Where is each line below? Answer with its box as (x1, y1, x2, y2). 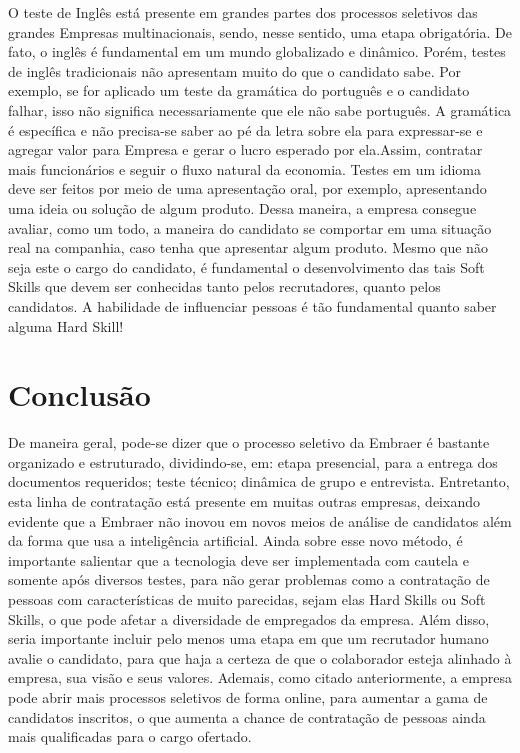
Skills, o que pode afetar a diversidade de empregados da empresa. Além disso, (8, 608, 490, 629)
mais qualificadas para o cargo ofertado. (8, 726, 252, 747)
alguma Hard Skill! (8, 315, 124, 336)
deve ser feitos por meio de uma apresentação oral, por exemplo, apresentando (8, 178, 487, 199)
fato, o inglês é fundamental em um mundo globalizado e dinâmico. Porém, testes (8, 41, 506, 62)
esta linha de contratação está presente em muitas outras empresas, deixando (8, 491, 480, 511)
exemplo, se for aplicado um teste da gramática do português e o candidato (8, 80, 470, 101)
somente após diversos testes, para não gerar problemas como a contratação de (8, 569, 490, 590)
